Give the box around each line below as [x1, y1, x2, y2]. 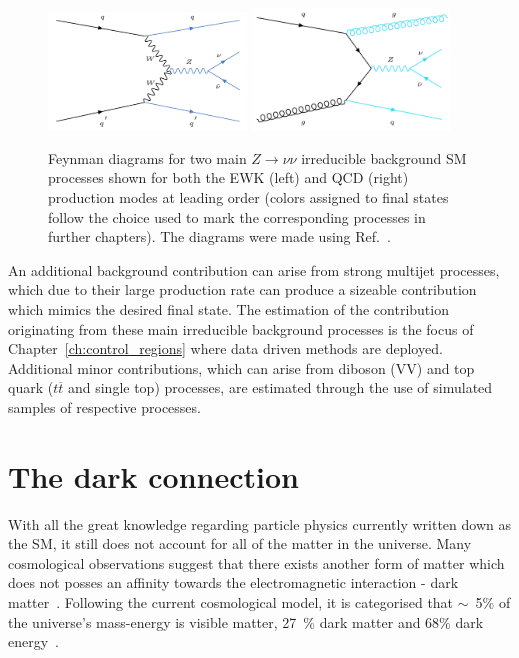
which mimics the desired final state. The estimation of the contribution [8, 298, 449, 319]
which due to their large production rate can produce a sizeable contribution [8, 279, 477, 300]
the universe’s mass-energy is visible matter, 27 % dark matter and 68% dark [8, 611, 484, 632]
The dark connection [8, 455, 300, 496]
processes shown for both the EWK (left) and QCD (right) [48, 167, 409, 188]
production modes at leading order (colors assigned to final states [48, 186, 449, 207]
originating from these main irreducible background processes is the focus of [8, 318, 474, 339]
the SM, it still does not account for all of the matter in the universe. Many [8, 533, 472, 554]
